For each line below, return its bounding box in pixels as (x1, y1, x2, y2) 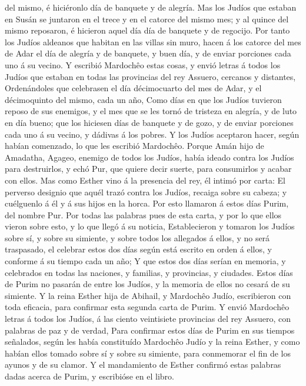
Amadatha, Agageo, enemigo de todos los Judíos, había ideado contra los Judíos (5, 151, 294, 163)
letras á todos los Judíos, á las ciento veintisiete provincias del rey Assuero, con (5, 312, 291, 325)
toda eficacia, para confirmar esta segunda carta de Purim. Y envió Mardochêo (5, 301, 290, 313)
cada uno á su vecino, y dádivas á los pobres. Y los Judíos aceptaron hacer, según (5, 128, 300, 140)
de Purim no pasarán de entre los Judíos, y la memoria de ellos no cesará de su (5, 278, 290, 290)
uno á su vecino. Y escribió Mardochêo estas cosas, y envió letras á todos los (5, 58, 281, 71)
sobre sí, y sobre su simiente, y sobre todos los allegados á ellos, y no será (5, 231, 270, 244)
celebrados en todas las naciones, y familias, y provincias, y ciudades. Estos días (5, 266, 293, 278)
